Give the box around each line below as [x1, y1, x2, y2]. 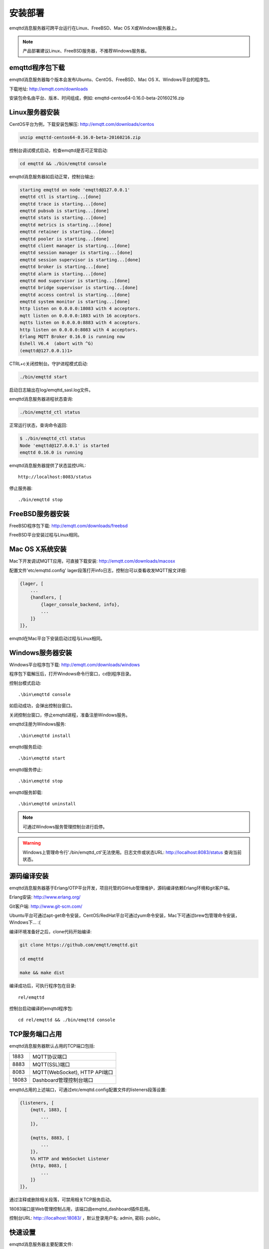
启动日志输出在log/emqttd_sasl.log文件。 [9, 387, 93, 393]
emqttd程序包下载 [9, 63, 65, 72]
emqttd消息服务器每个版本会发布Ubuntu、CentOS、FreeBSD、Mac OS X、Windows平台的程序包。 [9, 76, 213, 82]
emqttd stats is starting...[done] [19, 215, 107, 221]
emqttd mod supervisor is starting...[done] [19, 278, 131, 283]
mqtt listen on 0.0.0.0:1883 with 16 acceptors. [19, 313, 141, 318]
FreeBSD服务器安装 [9, 510, 70, 518]
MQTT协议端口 [32, 1053, 67, 1060]
